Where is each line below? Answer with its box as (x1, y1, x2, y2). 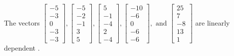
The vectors (4, 17, 40, 28)
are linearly (195, 17, 230, 28)
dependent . (4, 43, 40, 53)
